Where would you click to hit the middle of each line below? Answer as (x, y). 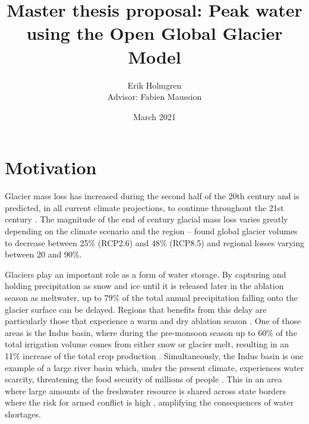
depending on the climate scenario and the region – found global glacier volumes (151, 231)
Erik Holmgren (154, 85)
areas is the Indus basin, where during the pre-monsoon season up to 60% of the (151, 332)
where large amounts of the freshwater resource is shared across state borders (146, 390)
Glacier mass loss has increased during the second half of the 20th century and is (152, 196)
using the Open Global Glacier (154, 33)
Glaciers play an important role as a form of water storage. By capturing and (146, 274)
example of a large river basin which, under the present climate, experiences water (154, 367)
